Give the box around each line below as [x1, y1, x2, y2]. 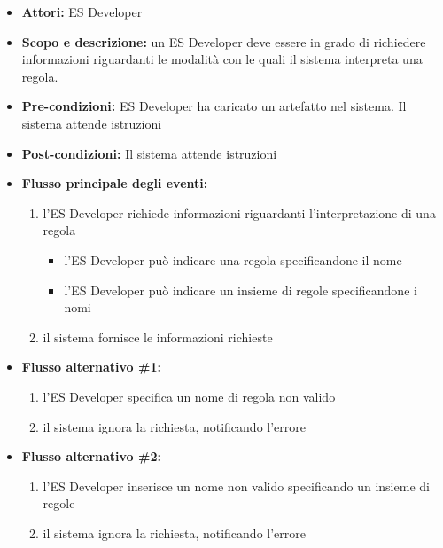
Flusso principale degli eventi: [21, 174, 208, 192]
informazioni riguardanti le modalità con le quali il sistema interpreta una [21, 50, 423, 68]
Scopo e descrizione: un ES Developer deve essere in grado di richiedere [21, 32, 426, 51]
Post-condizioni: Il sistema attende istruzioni [21, 144, 277, 162]
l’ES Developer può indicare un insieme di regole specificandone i [64, 280, 417, 299]
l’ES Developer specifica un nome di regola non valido [43, 387, 336, 405]
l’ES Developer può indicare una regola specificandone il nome [64, 250, 402, 269]
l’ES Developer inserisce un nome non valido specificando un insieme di [43, 476, 430, 495]
